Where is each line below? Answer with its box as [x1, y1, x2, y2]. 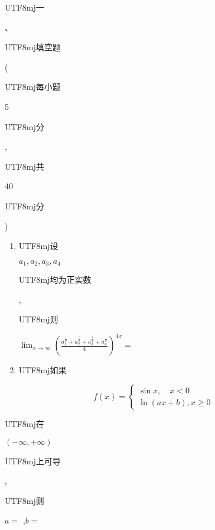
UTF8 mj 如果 [18, 364, 67, 376]
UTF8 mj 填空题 [5, 41, 61, 53]
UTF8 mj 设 [18, 240, 58, 252]
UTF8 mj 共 [5, 160, 44, 172]
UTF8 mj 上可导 [5, 454, 61, 467]
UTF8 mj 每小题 [5, 80, 61, 93]
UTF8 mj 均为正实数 [18, 273, 92, 286]
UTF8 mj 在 [5, 418, 44, 430]
